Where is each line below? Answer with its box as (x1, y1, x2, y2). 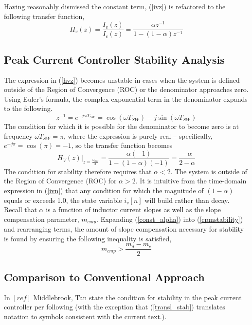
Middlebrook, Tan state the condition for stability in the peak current (33, 292, 242, 302)
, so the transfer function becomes (71, 140, 173, 150)
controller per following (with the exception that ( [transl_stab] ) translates (4, 302, 225, 312)
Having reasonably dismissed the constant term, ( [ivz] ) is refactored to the (4, 1, 226, 11)
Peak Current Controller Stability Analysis (4, 52, 225, 67)
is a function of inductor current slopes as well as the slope (46, 204, 221, 215)
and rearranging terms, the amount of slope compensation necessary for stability (4, 224, 244, 234)
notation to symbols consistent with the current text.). (4, 311, 167, 321)
